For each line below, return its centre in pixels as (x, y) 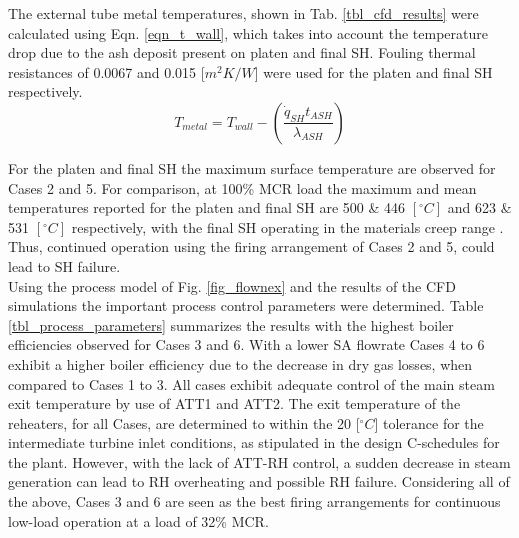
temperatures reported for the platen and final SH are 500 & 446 (206, 207)
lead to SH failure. (64, 265)
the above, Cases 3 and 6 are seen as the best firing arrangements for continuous (254, 501)
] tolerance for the (429, 422)
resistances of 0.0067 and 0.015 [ (106, 71)
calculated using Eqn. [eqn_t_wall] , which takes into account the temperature (248, 32)
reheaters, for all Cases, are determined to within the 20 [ (184, 422)
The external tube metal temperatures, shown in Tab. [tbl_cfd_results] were (243, 13)
